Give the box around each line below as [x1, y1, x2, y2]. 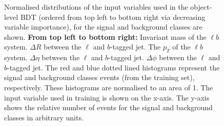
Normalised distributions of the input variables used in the [4, 2, 188, 12]
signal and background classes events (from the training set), [4, 72, 195, 83]
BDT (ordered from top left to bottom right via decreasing [20, 11, 206, 22]
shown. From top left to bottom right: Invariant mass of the [4, 31, 207, 42]
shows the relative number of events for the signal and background [4, 102, 213, 113]
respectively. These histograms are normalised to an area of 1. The [4, 82, 213, 92]
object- [190, 2, 212, 12]
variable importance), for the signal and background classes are [4, 21, 202, 32]
